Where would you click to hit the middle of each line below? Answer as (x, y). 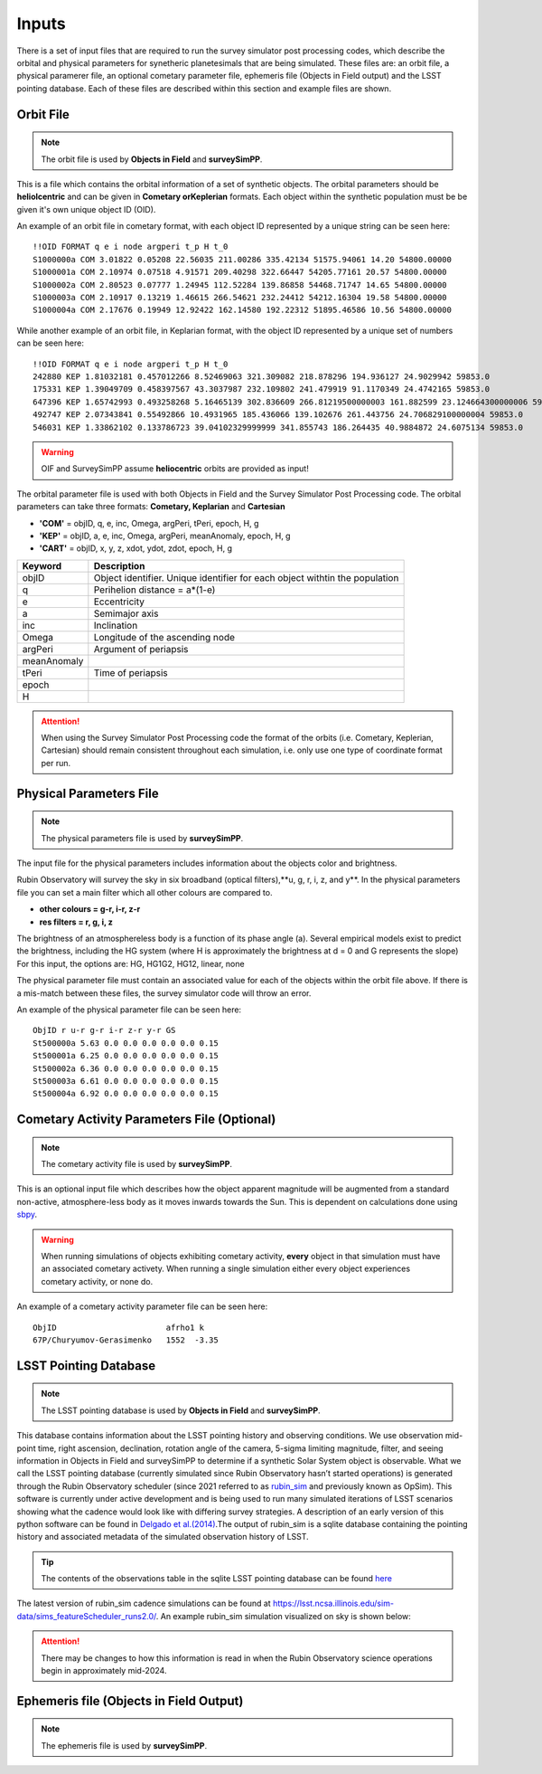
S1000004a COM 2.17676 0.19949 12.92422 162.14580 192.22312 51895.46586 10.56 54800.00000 (242, 310)
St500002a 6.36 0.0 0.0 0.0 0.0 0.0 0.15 (126, 1068)
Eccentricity (119, 602)
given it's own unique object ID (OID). (86, 209)
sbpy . (27, 1214)
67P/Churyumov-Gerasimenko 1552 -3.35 (126, 1340)
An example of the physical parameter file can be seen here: (129, 1010)
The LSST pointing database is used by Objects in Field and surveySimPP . (181, 1410)
